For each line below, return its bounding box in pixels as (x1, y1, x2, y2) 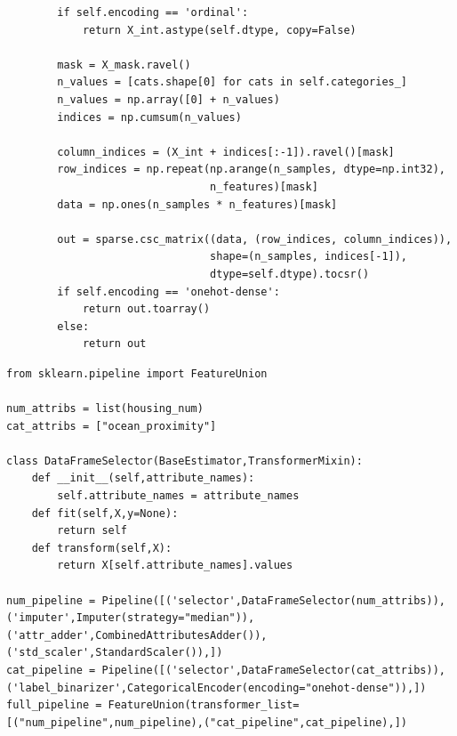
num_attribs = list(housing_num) (6, 402, 204, 416)
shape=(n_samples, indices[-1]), (210, 250, 408, 263)
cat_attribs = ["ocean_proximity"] (6, 419, 217, 433)
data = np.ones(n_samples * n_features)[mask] (57, 198, 338, 211)
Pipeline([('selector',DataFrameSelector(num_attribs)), (101, 594, 445, 607)
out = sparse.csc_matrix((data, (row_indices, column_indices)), (57, 232, 453, 246)
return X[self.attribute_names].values (57, 559, 293, 572)
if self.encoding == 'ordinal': (57, 6, 249, 19)
